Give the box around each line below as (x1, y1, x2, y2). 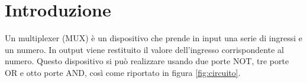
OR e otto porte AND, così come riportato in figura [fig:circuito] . (5, 66, 241, 78)
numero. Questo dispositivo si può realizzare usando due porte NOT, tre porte (5, 55, 289, 67)
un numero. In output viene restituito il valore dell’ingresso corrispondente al (5, 43, 284, 55)
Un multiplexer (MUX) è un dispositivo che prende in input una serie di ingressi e (5, 32, 303, 44)
